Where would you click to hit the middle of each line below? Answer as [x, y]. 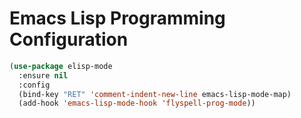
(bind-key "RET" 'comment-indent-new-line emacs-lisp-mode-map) [155, 94]
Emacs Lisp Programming [117, 18]
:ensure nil [43, 75]
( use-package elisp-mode [61, 66]
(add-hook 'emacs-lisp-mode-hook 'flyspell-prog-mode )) [137, 103]
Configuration [69, 39]
